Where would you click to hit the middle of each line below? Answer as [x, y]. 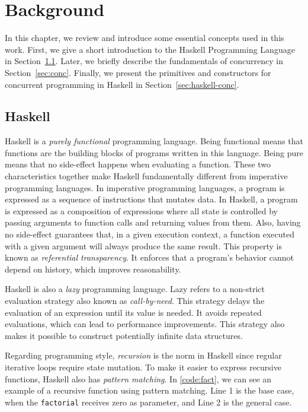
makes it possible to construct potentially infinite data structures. [124, 335]
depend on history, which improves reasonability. [93, 269]
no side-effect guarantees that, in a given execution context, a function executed [150, 234]
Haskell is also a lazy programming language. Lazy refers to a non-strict [135, 289]
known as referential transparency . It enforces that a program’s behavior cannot [150, 257]
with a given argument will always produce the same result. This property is [144, 245]
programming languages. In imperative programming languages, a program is [145, 187]
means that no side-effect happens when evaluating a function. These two [138, 164]
